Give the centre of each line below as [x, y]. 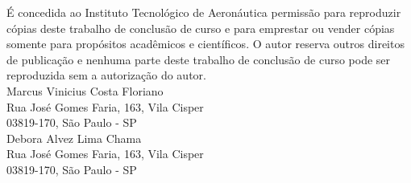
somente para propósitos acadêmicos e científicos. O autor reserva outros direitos [205, 44]
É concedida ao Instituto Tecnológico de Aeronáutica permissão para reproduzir [204, 12]
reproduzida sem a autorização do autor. [106, 75]
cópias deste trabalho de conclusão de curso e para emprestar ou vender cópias [201, 28]
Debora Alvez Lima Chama [74, 138]
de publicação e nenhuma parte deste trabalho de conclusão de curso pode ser [199, 59]
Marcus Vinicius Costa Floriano [85, 90]
